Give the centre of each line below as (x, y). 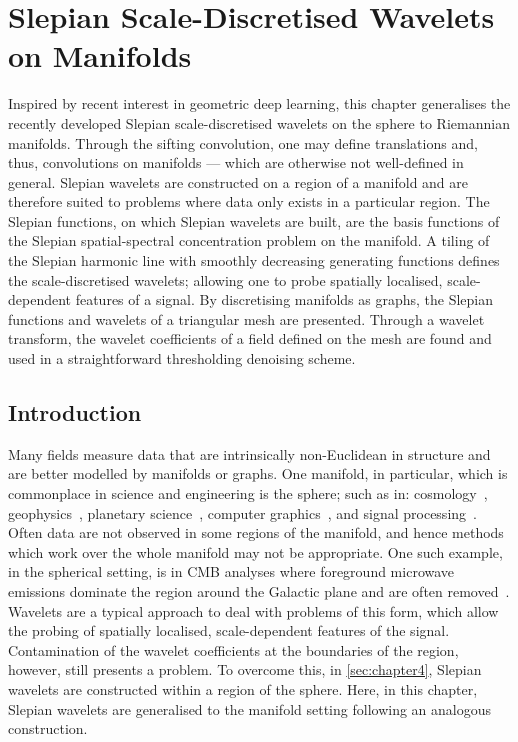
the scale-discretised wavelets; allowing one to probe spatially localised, (225, 279)
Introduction (75, 412)
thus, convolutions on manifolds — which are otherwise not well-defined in (236, 162)
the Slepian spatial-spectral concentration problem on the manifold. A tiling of (249, 240)
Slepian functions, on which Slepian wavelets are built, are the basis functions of (254, 220)
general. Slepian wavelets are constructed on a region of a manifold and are (238, 181)
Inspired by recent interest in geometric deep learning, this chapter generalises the (259, 103)
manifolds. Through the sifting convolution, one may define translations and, (243, 142)
